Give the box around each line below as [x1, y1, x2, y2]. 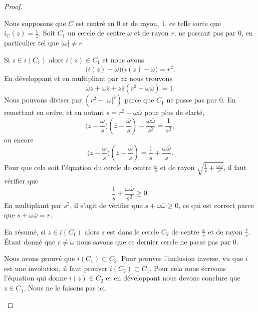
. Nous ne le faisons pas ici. [24, 282, 107, 293]
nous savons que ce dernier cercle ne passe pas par [77, 236, 231, 246]
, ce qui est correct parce [178, 199, 254, 210]
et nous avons [102, 54, 144, 64]
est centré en [75, 17, 115, 28]
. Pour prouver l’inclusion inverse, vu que [117, 253, 243, 263]
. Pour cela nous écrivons [149, 262, 226, 273]
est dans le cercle [107, 226, 159, 236]
